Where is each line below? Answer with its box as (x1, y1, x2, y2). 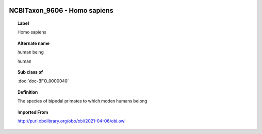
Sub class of (17, 69, 43, 75)
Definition (17, 89, 38, 95)
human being (17, 49, 44, 55)
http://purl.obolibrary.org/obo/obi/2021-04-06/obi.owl (17, 118, 126, 124)
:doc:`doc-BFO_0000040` (17, 78, 69, 84)
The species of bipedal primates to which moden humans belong (17, 98, 147, 104)
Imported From (17, 109, 49, 115)
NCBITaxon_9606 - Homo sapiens (9, 6, 114, 15)
